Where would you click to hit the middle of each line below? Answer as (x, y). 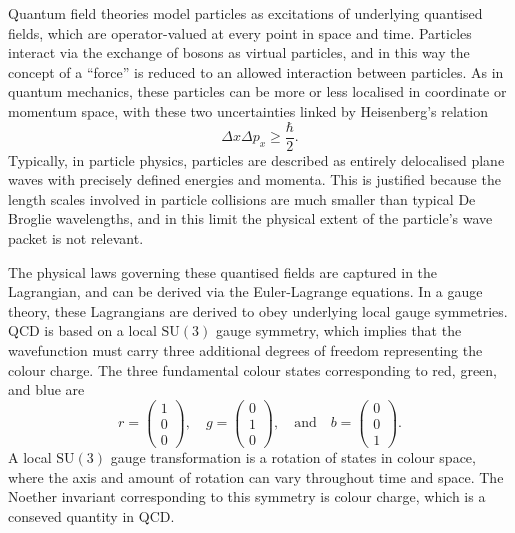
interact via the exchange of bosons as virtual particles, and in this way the (239, 52)
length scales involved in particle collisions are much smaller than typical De (242, 198)
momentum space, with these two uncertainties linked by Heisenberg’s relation (248, 110)
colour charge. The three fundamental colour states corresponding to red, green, (252, 369)
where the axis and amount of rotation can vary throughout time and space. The (256, 476)
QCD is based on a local (82, 330)
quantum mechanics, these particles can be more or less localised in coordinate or (257, 91)
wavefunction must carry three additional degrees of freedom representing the (245, 349)
